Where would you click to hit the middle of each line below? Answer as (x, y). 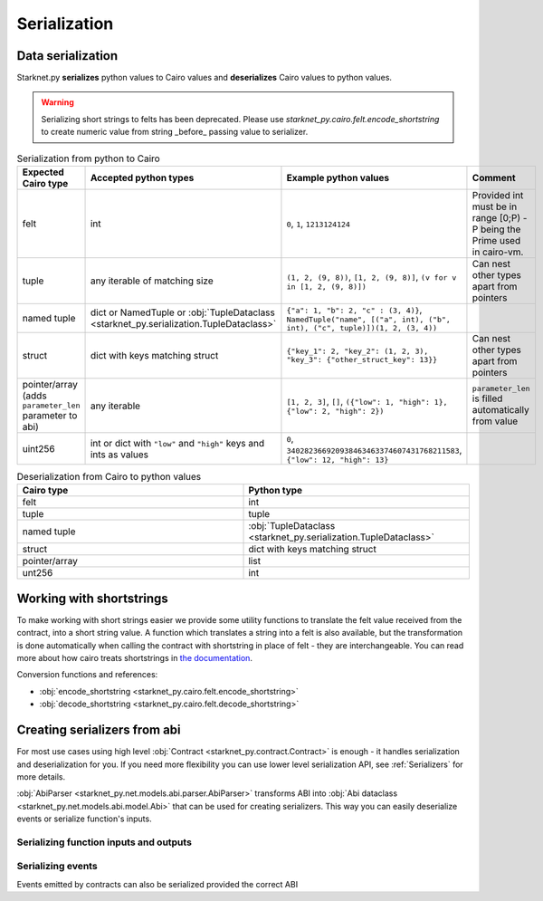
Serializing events (57, 867)
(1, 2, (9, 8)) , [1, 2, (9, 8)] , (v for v (372, 276)
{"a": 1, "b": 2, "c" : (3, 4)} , (354, 310)
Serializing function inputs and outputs (104, 842)
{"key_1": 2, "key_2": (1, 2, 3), (357, 351)
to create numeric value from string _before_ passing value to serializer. (175, 132)
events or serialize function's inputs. (85, 819)
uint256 (38, 448)
